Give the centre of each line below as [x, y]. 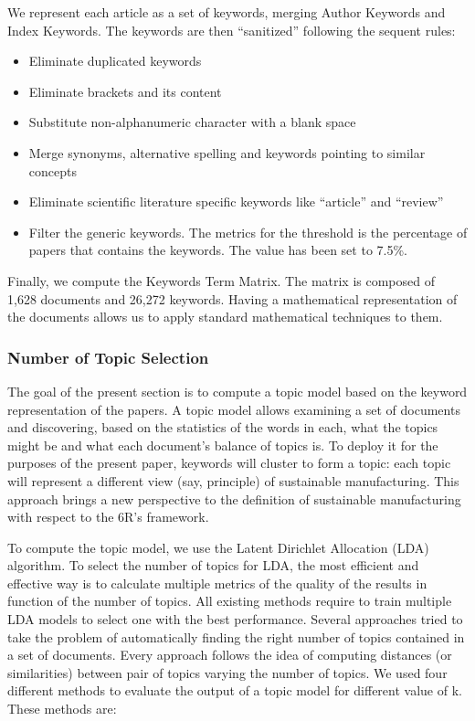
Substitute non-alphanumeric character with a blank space [192, 122]
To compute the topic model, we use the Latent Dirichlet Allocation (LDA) [218, 547]
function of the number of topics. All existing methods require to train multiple [230, 601]
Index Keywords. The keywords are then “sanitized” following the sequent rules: [232, 30]
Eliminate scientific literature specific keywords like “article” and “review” [236, 201]
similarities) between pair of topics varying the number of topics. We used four [227, 672]
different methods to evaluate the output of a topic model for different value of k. [235, 690]
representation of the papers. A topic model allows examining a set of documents [234, 409]
